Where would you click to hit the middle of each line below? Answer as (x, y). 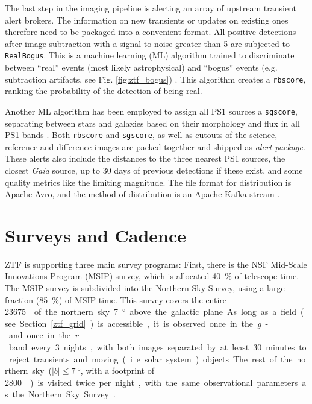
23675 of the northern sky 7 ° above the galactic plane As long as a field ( (154, 311)
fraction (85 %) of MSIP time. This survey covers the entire (116, 299)
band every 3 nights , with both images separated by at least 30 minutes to (158, 347)
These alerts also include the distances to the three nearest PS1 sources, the (145, 158)
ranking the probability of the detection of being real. (104, 91)
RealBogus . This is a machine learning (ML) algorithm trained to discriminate (150, 55)
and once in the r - (47, 335)
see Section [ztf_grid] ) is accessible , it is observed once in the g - (137, 323)
